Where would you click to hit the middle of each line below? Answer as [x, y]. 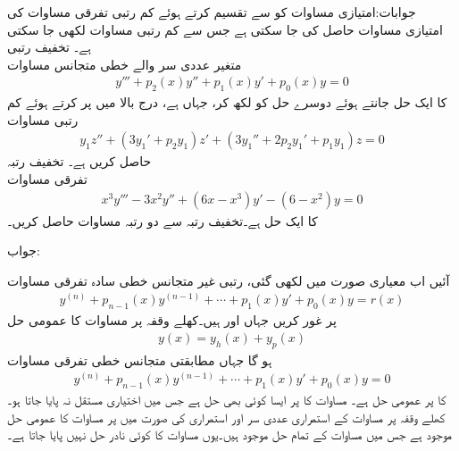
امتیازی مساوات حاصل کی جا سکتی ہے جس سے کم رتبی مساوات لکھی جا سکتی [225, 29]
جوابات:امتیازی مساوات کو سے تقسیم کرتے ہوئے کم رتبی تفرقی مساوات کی [212, 12]
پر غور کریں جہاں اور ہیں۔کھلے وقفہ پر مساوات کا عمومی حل [172, 320]
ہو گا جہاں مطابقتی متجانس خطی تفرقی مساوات [140, 359]
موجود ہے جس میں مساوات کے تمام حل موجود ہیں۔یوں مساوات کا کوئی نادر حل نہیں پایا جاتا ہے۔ [230, 434]
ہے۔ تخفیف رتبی [49, 47]
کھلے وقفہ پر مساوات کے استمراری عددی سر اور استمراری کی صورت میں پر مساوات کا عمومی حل [226, 417]
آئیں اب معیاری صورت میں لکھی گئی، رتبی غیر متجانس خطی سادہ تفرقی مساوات [229, 280]
